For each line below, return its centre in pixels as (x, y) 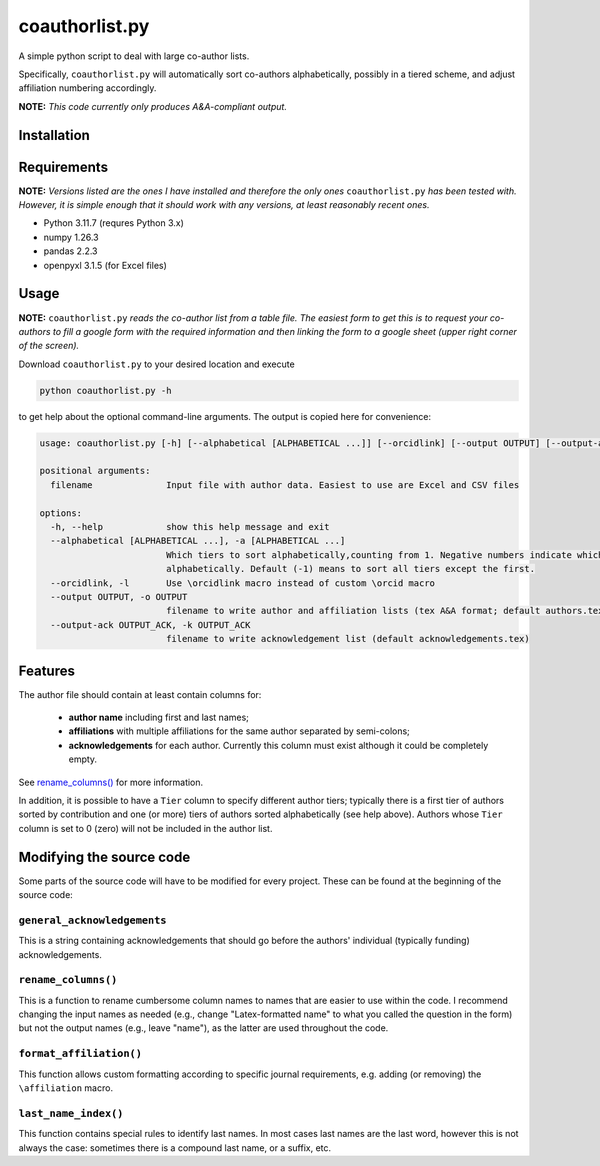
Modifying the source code (104, 856)
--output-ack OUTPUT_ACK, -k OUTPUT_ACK (150, 624)
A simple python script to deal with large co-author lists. (134, 56)
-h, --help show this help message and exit (190, 526)
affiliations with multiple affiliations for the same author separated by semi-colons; (239, 731)
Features (46, 670)
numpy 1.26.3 (71, 237)
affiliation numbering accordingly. (87, 88)
